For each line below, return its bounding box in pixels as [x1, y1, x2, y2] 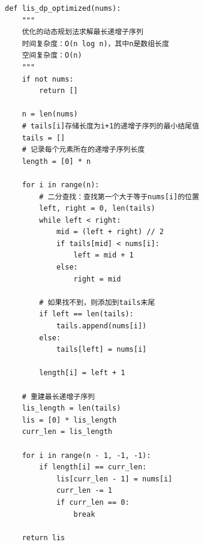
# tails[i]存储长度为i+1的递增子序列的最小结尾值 [22, 121, 199, 130]
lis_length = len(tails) [22, 404, 121, 413]
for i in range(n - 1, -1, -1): [22, 451, 151, 460]
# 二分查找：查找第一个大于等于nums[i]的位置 [39, 192, 199, 201]
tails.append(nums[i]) [56, 322, 147, 331]
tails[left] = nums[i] [56, 345, 147, 354]
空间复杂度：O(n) [22, 51, 82, 60]
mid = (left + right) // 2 [56, 227, 164, 236]
